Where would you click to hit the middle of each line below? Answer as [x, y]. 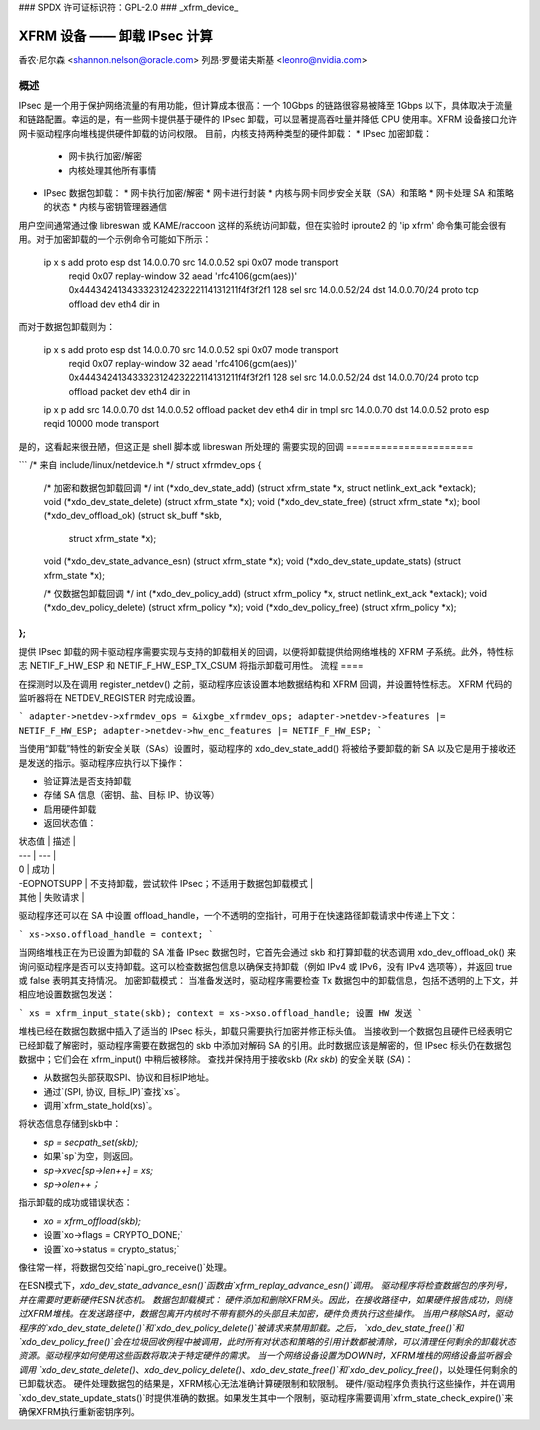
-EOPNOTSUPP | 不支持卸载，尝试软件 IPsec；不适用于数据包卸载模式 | [166, 883]
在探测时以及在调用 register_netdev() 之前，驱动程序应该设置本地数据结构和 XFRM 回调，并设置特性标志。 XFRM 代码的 [265, 684]
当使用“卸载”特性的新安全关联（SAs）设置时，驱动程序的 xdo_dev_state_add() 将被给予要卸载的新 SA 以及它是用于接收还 [267, 749]
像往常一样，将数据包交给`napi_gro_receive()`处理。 [125, 1267]
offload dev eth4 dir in [114, 304]
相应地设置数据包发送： [66, 994]
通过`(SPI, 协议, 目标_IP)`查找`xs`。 [114, 1091]
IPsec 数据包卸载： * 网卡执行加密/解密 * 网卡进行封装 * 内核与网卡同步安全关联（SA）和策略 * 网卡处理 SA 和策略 [278, 193]
